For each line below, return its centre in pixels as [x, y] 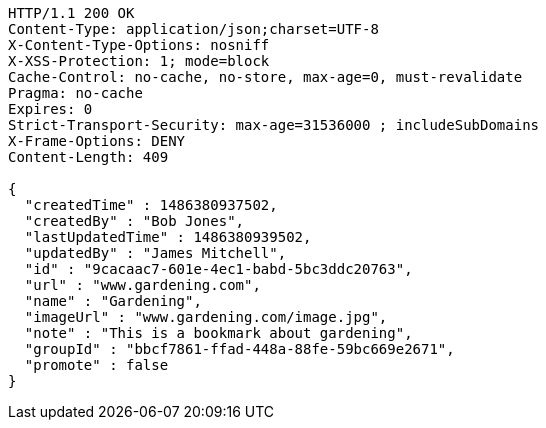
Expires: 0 [50, 109]
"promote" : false [96, 365]
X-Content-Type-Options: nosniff [139, 45]
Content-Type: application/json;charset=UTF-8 [193, 29]
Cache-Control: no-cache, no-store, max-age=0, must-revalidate [265, 77]
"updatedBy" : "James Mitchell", [155, 253]
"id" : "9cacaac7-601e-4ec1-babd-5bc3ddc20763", [218, 269]
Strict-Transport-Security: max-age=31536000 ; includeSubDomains [274, 125]
